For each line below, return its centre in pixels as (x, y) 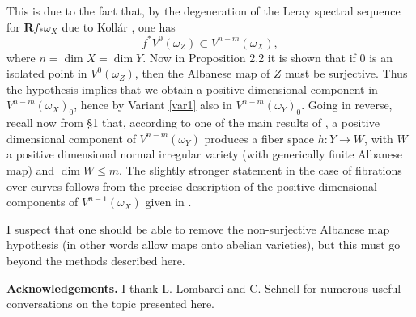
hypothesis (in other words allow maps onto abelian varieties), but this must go (204, 245)
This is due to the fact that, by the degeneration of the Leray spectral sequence (204, 11)
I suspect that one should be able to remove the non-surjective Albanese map (198, 228)
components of (42, 202)
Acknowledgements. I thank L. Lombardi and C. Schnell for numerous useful (204, 287)
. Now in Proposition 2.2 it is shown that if (249, 57)
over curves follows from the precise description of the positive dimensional (192, 186)
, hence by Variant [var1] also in (153, 105)
